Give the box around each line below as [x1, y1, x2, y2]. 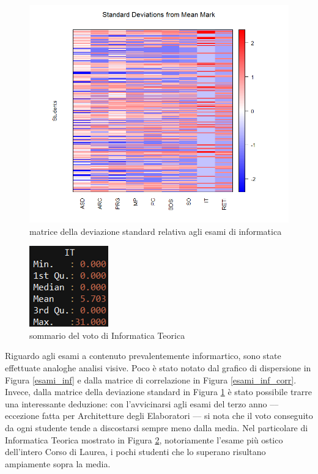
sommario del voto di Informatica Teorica [29, 328, 185, 341]
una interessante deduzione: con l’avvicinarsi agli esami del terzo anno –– [5, 397, 279, 410]
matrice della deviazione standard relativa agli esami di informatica [29, 224, 282, 237]
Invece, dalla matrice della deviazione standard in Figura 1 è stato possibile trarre [5, 385, 312, 398]
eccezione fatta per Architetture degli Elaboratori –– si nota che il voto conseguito [5, 409, 313, 422]
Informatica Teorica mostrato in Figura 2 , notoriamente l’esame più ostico [5, 433, 283, 446]
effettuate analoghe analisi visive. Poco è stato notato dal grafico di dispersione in [5, 361, 311, 374]
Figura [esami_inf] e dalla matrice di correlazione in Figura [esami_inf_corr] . [5, 373, 297, 386]
